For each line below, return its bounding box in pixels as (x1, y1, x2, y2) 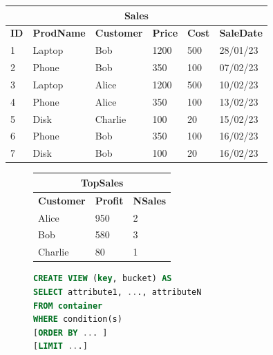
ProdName (32, 26, 86, 40)
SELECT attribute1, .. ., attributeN (33, 287, 202, 297)
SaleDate (219, 26, 263, 40)
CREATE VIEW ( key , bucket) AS (33, 274, 172, 284)
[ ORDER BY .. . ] (33, 327, 108, 338)
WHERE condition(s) (33, 314, 122, 325)
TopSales (80, 175, 124, 189)
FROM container (33, 300, 103, 311)
